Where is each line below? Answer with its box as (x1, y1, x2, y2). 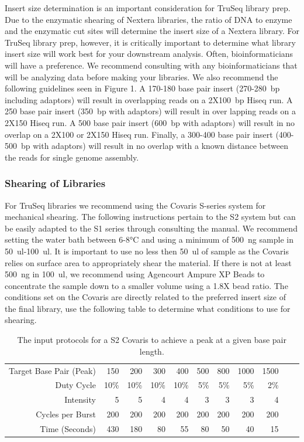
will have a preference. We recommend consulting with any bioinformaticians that (5, 59, 298, 71)
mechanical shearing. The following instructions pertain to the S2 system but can (5, 210, 296, 223)
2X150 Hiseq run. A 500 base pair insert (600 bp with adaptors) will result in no (5, 116, 295, 128)
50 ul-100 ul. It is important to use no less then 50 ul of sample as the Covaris (5, 244, 289, 257)
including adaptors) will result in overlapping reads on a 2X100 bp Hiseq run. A (5, 93, 293, 106)
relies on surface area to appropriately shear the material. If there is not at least (5, 256, 292, 268)
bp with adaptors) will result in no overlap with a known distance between (20, 140, 288, 152)
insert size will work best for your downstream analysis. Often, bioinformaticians (5, 47, 293, 60)
